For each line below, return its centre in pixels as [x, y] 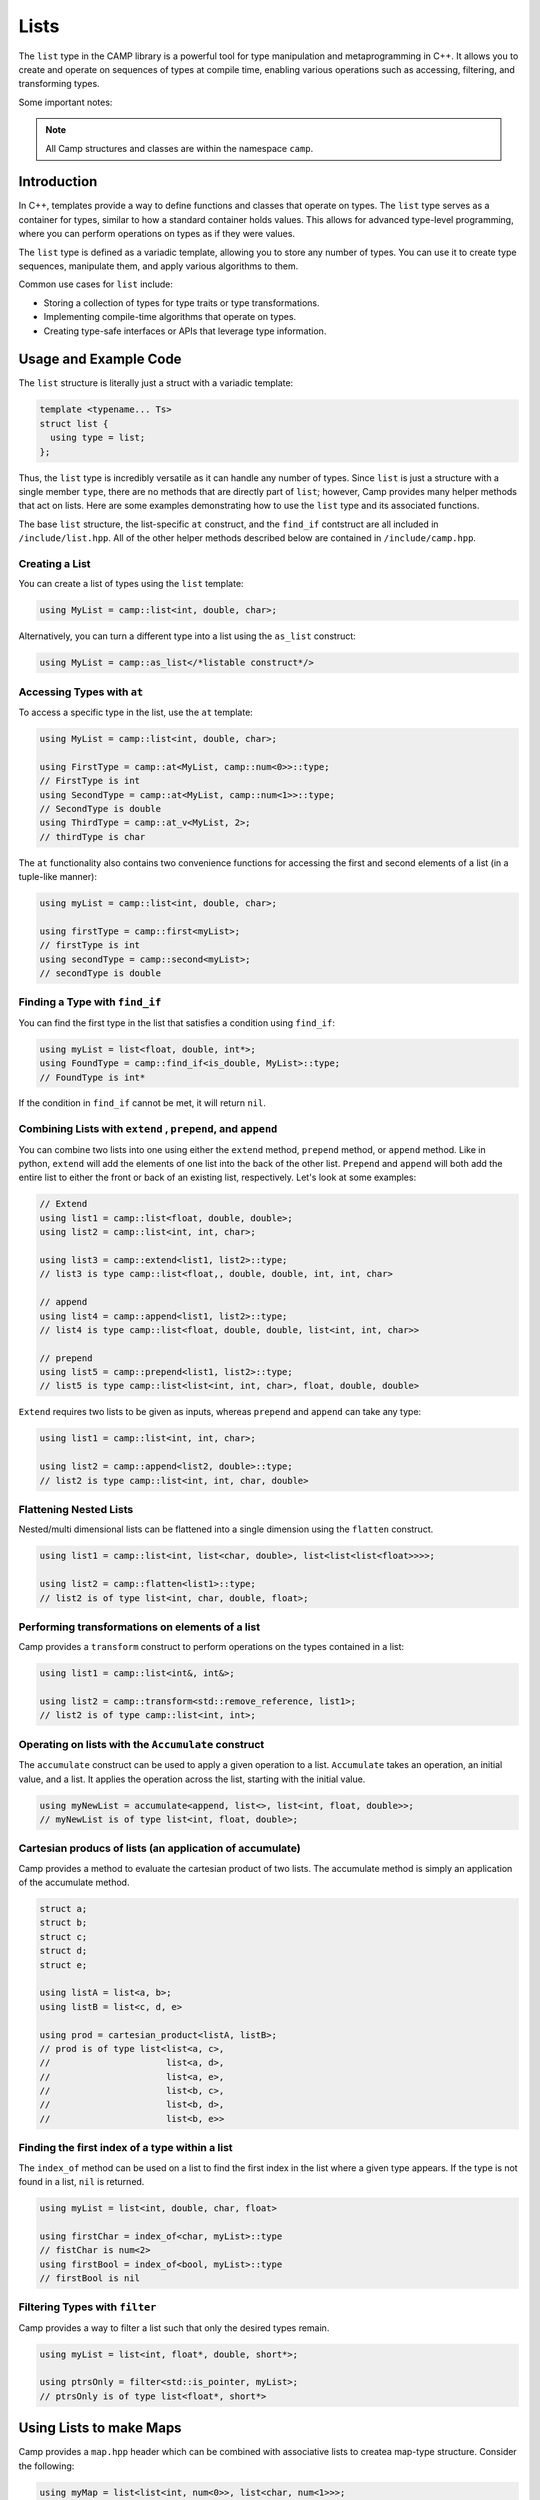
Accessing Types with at [81, 692]
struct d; [63, 1951]
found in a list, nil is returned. [81, 2181]
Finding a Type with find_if [90, 1002]
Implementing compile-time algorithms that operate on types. [170, 317]
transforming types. [59, 84]
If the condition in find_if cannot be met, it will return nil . [142, 1103]
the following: [46, 2466]
